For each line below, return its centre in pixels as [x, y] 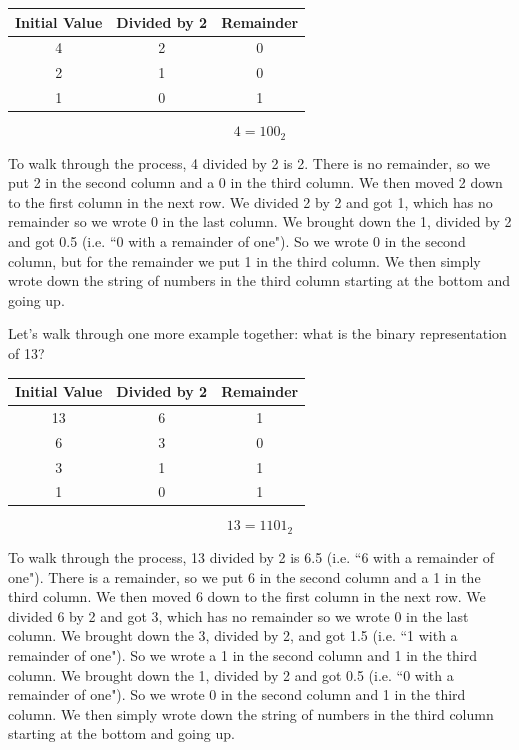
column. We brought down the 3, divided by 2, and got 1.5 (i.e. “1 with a [233, 635]
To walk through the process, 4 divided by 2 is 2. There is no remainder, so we [249, 162]
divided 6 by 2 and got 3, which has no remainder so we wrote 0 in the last [238, 615]
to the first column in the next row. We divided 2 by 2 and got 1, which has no [250, 201]
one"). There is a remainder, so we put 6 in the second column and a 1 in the [244, 576]
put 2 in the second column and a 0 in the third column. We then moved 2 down [255, 182]
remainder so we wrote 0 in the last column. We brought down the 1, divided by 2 [260, 221]
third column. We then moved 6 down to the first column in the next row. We [247, 596]
